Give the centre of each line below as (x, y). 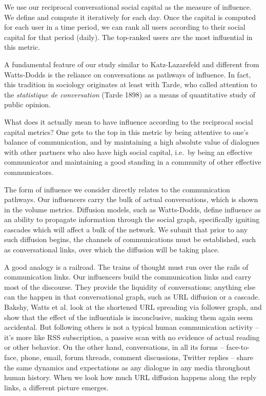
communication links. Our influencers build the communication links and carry (128, 277)
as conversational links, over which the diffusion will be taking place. (112, 250)
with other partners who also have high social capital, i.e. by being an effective (128, 152)
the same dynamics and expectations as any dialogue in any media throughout (127, 367)
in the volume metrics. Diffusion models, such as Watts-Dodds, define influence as (133, 209)
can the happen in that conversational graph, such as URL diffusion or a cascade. (132, 297)
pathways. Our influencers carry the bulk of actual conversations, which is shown (131, 199)
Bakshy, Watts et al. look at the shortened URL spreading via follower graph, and (133, 307)
